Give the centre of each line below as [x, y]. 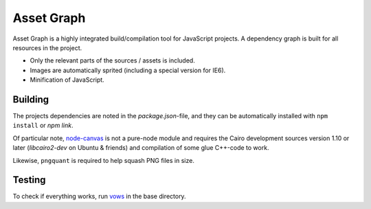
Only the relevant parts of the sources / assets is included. [112, 60]
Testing [29, 180]
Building [31, 99]
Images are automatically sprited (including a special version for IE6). [128, 70]
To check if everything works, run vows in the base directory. [99, 197]
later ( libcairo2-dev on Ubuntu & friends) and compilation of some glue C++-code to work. [141, 148]
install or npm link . [43, 125]
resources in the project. [47, 47]
